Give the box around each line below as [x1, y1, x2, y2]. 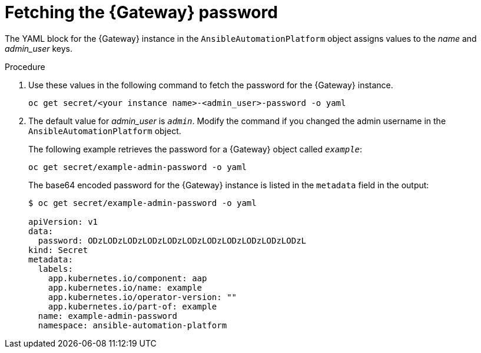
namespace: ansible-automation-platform [38, 320, 227, 330]
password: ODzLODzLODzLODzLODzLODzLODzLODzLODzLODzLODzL [38, 235, 307, 245]
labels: [38, 264, 73, 274]
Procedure [5, 61, 45, 72]
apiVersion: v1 [28, 217, 98, 227]
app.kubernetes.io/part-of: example [48, 301, 217, 311]
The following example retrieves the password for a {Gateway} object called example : [28, 144, 363, 154]
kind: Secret [28, 245, 88, 255]
